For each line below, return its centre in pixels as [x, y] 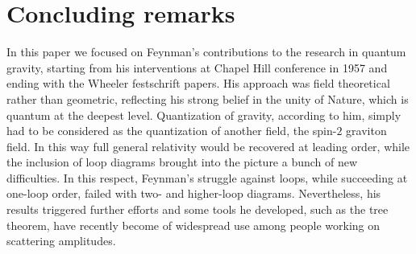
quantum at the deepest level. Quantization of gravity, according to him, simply [204, 115]
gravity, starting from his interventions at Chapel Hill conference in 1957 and [197, 67]
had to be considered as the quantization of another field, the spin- [172, 131]
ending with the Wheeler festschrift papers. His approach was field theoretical [198, 83]
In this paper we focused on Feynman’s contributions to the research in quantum [206, 52]
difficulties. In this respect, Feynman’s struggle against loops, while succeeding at [207, 177]
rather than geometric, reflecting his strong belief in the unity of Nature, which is [208, 98]
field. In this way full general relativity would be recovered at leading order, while [208, 146]
